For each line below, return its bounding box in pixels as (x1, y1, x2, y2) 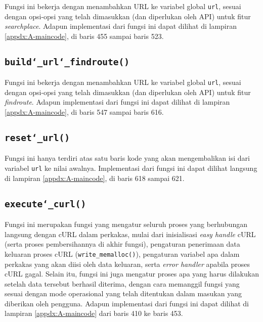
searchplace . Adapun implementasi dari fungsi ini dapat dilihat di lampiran (5, 21, 237, 31)
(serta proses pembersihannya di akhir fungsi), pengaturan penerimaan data (5, 239, 240, 249)
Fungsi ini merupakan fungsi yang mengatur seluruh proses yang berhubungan (5, 219, 247, 229)
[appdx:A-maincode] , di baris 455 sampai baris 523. (5, 30, 164, 41)
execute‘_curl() (5, 198, 86, 209)
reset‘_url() (5, 132, 70, 144)
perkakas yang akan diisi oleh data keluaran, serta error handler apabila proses (5, 258, 250, 269)
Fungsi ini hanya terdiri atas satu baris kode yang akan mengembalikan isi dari (5, 153, 250, 163)
